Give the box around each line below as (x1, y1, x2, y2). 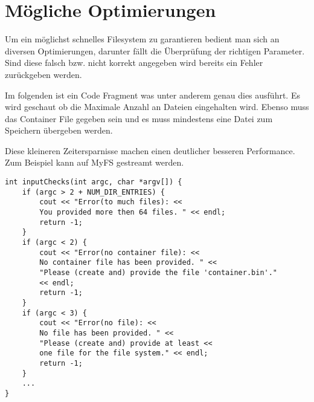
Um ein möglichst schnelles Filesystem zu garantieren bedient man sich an (5, 33, 280, 45)
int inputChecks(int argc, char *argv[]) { (5, 178, 182, 187)
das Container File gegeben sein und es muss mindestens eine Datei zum (5, 112, 273, 125)
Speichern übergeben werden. (5, 124, 113, 137)
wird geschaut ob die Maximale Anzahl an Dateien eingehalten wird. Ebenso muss (5, 100, 309, 113)
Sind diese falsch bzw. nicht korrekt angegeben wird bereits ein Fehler (5, 56, 263, 69)
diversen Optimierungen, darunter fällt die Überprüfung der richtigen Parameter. (5, 44, 305, 57)
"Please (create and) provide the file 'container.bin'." (39, 268, 278, 277)
